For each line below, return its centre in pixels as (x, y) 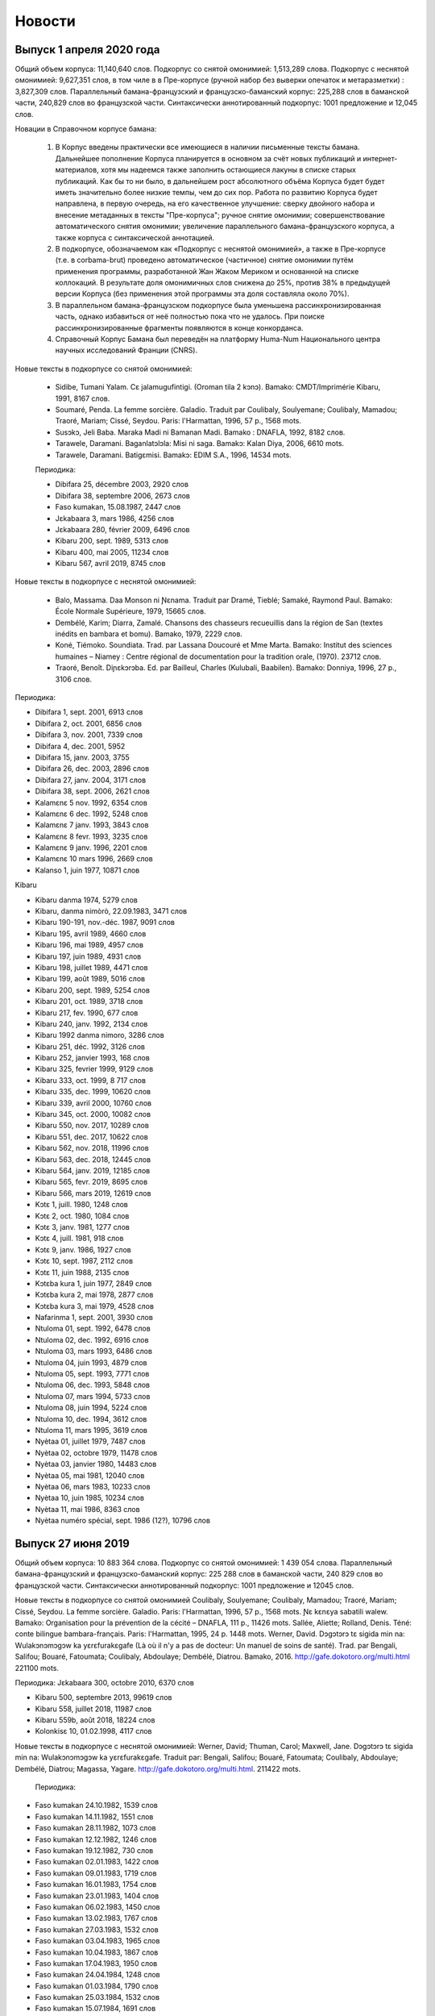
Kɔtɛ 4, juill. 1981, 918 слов (79, 1239)
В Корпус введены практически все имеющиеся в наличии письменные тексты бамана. (207, 147)
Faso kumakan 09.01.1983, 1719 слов (96, 1873)
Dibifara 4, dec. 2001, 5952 (80, 746)
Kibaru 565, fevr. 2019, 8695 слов (91, 1182)
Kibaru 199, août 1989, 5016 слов (90, 979)
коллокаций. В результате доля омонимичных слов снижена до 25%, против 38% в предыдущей (223, 283)
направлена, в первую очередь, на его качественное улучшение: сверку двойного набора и (215, 204)
